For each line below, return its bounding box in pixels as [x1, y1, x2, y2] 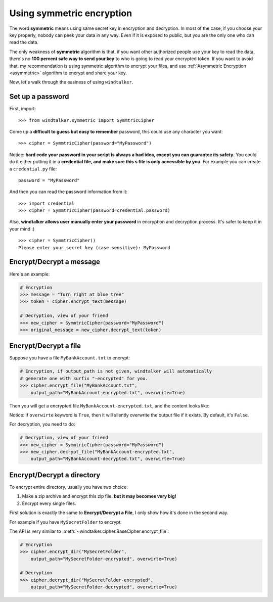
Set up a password [9, 92, 69, 101]
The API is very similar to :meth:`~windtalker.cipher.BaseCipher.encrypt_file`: [9, 528, 169, 534]
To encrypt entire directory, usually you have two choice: [9, 484, 128, 490]
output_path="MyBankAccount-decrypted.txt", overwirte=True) [30, 456, 186, 462]
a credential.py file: [9, 166, 57, 172]
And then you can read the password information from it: [9, 189, 128, 195]
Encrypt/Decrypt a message [9, 258, 101, 266]
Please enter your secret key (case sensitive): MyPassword [18, 245, 170, 250]
